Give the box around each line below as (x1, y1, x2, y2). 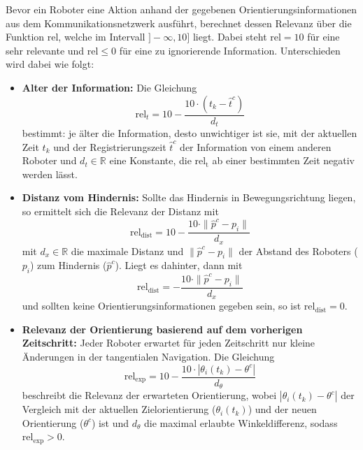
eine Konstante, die (109, 153, 192, 168)
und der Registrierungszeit (53, 139, 166, 154)
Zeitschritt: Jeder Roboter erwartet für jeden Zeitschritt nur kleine (22, 335, 315, 350)
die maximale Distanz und (71, 243, 184, 258)
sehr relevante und (6, 43, 85, 57)
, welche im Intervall (58, 29, 145, 44)
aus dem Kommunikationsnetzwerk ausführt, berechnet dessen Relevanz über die (6, 15, 352, 30)
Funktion (6, 29, 45, 44)
